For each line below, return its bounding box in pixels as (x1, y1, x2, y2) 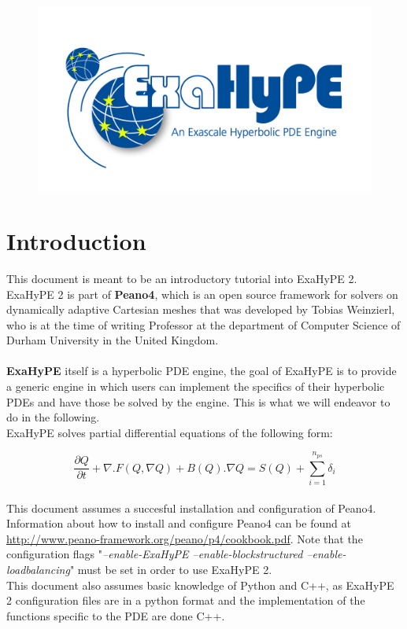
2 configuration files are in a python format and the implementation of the (6, 592, 365, 609)
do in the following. (6, 409, 100, 425)
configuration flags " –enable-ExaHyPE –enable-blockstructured (6, 546, 303, 562)
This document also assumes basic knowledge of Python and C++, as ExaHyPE (6, 576, 394, 593)
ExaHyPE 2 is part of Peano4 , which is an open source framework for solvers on (6, 285, 398, 302)
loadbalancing (6, 561, 70, 577)
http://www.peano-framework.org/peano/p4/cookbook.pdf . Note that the (6, 530, 363, 546)
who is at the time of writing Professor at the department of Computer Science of (6, 316, 401, 333)
